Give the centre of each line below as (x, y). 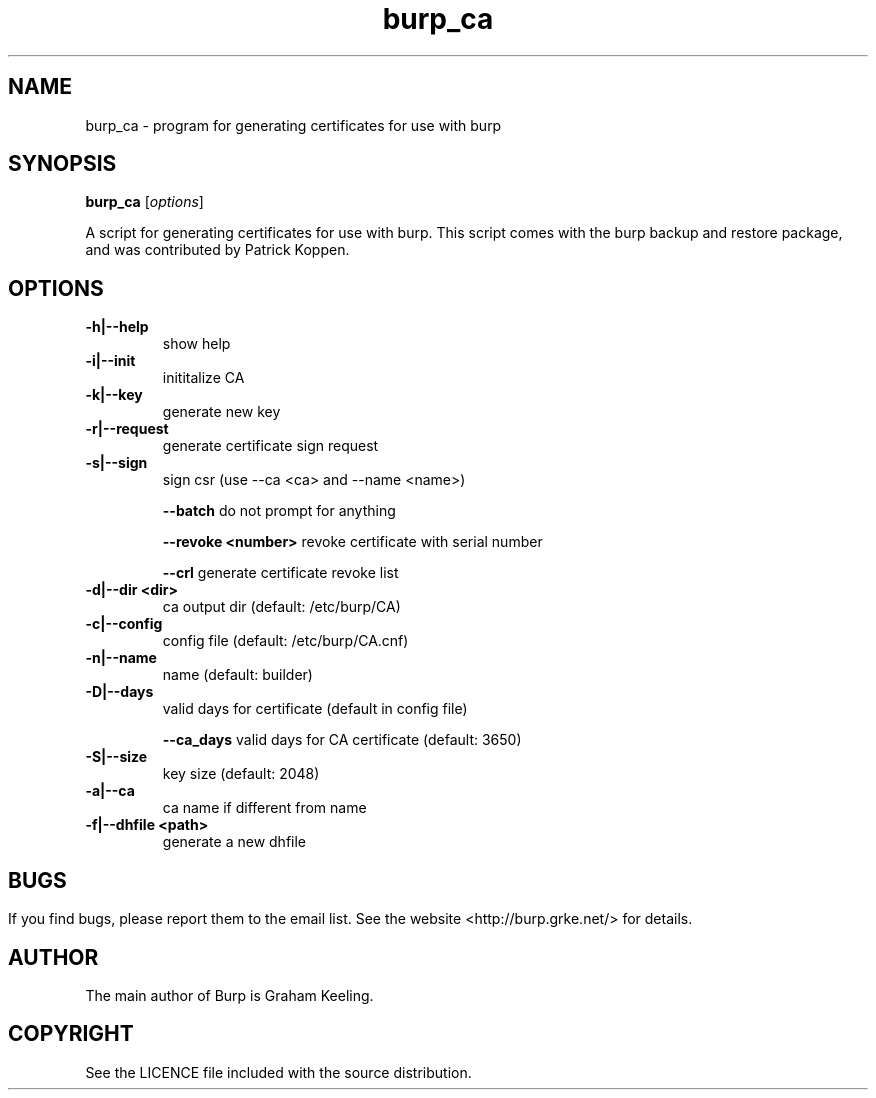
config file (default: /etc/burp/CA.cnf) (285, 641)
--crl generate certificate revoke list (280, 573)
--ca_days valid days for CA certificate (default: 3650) (342, 740)
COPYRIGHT (71, 1034)
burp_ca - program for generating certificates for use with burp (293, 125)
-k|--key (114, 395)
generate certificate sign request (270, 446)
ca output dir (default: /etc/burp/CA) (281, 607)
